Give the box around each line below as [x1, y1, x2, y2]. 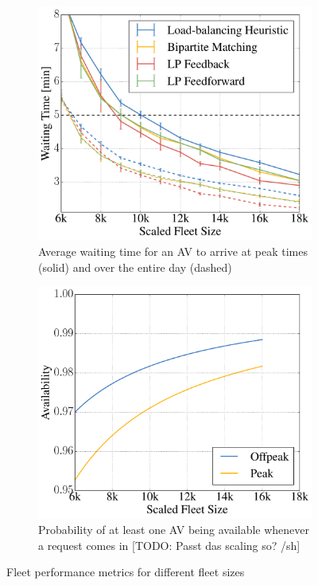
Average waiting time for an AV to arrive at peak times [38, 243, 308, 260]
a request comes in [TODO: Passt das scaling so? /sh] [38, 536, 301, 553]
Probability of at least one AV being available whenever [38, 521, 310, 538]
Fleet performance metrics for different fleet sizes [6, 563, 245, 580]
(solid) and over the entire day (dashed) [38, 258, 232, 275]
